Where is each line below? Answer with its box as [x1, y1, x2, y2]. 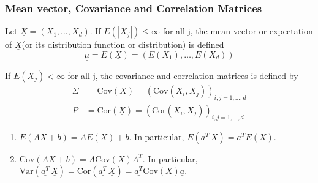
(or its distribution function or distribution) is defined [21, 38, 224, 51]
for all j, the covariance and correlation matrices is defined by [67, 69, 298, 82]
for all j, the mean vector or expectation [162, 24, 313, 37]
